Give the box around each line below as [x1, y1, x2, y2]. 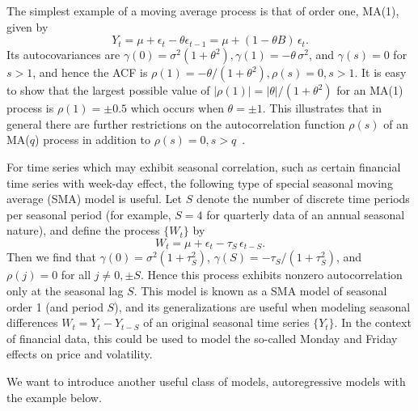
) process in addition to [35, 131, 150, 148]
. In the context [334, 314, 412, 331]
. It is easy [354, 64, 407, 81]
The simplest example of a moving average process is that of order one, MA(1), [6, 2, 399, 19]
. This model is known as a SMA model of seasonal [133, 282, 387, 299]
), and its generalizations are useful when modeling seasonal [114, 298, 411, 315]
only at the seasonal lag [6, 282, 124, 299]
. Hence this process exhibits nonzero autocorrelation [140, 266, 403, 283]
